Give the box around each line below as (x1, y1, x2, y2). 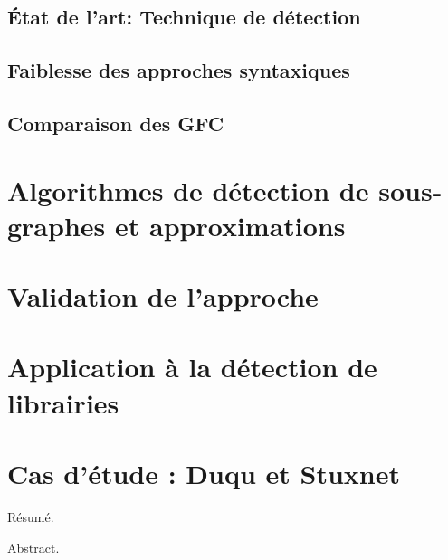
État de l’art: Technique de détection (7, 3, 361, 31)
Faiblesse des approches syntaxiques (7, 56, 350, 84)
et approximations (115, 206, 346, 243)
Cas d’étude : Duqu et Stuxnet (7, 455, 401, 492)
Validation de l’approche (7, 278, 319, 315)
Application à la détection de (7, 348, 377, 385)
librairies (7, 384, 119, 421)
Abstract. (7, 537, 60, 556)
